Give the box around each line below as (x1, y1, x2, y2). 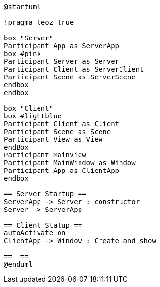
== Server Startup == (4, 190, 86, 198)
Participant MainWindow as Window (4, 159, 136, 167)
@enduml (4, 260, 33, 268)
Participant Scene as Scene (4, 128, 111, 135)
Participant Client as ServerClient (4, 65, 144, 73)
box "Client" (4, 104, 54, 112)
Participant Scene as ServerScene (4, 73, 136, 81)
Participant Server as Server (4, 57, 120, 65)
